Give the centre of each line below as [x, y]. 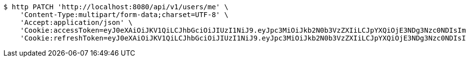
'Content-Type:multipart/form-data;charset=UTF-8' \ [124, 15]
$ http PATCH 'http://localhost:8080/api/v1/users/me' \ [116, 7]
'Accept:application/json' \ [76, 22]
